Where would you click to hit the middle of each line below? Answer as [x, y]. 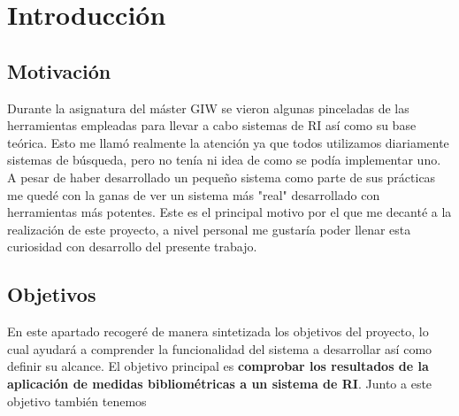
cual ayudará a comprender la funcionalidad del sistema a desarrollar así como [220, 348]
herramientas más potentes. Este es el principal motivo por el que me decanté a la [229, 212]
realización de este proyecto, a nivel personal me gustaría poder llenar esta [209, 229]
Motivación [59, 70]
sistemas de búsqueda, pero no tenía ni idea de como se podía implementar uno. [224, 160]
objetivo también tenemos [77, 401]
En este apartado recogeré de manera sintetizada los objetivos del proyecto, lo [218, 331]
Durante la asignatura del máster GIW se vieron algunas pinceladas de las [208, 108]
